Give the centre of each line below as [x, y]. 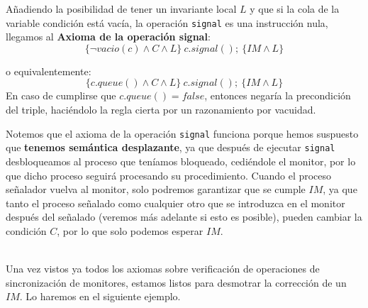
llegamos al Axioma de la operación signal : [108, 37]
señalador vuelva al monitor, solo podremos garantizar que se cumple [156, 189]
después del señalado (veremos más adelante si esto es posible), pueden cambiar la [184, 217]
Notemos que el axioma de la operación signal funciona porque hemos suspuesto [182, 133]
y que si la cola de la [295, 9]
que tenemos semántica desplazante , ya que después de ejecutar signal [171, 147]
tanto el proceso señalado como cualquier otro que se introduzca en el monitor [175, 203]
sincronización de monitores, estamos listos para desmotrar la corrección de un [176, 282]
